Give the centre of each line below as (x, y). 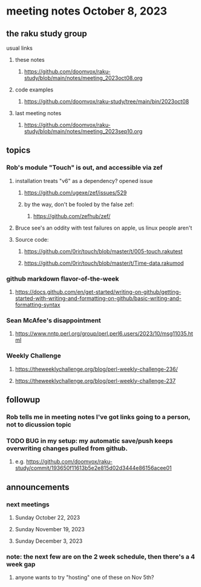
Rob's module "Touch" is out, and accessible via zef (84, 168)
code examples (34, 90)
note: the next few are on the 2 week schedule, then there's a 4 (101, 557)
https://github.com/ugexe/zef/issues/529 (75, 193)
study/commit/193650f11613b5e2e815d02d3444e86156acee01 (93, 468)
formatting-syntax (38, 305)
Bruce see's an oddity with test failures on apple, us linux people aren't (104, 228)
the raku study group (47, 34)
